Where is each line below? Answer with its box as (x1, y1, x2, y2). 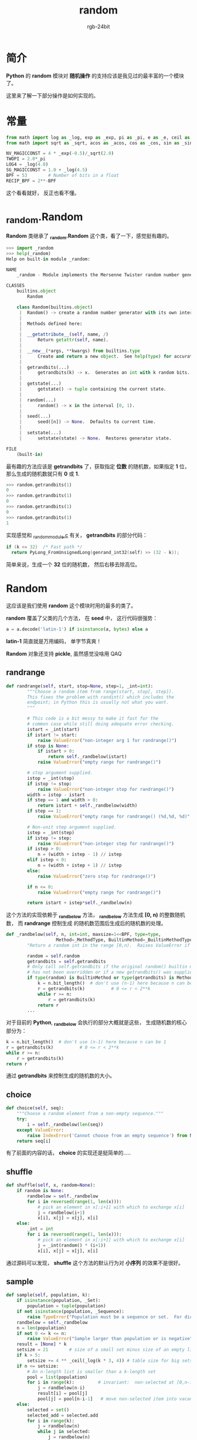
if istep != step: (27, 835, 72, 841)
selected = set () (27, 1407, 69, 1413)
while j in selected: (37, 1429, 91, 1435)
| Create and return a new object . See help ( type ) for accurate (19, 353, 195, 359)
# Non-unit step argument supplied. (27, 824, 117, 830)
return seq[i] (16, 1138, 51, 1144)
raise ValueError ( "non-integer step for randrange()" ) (37, 841, 175, 847)
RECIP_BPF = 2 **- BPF (6, 177, 57, 184)
